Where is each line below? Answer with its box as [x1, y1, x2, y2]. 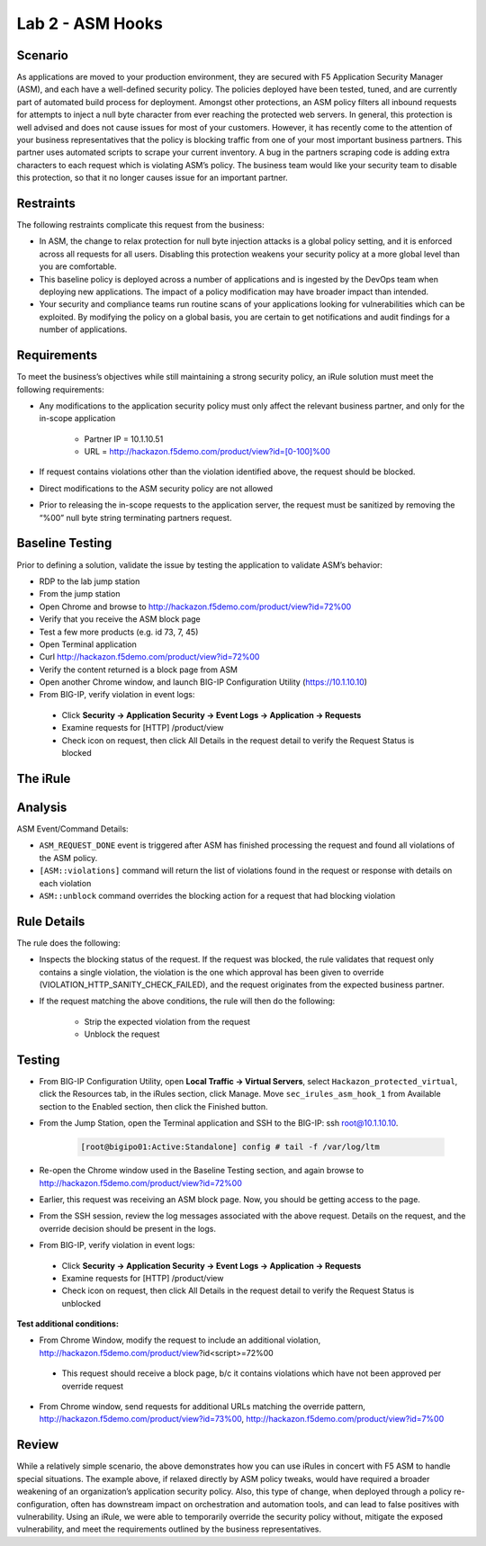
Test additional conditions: [16, 1318, 119, 1329]
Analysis [16, 799, 67, 814]
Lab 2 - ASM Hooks [16, 13, 164, 33]
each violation [39, 877, 92, 888]
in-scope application [39, 413, 116, 424]
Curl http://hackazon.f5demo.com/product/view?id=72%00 [39, 652, 260, 662]
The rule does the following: [16, 937, 121, 948]
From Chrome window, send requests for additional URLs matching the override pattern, [39, 1401, 366, 1412]
